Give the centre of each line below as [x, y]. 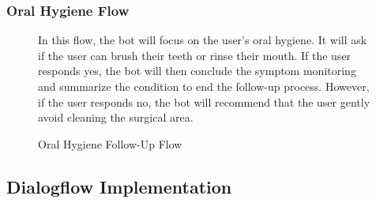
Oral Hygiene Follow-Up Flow [110, 143]
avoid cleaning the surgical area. [116, 117]
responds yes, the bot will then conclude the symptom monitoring [197, 71]
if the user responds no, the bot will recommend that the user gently [204, 101]
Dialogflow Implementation [119, 186]
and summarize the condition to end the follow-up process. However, [204, 86]
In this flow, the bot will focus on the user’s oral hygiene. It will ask [203, 40]
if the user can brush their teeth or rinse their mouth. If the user [195, 55]
